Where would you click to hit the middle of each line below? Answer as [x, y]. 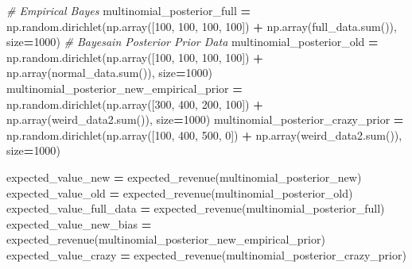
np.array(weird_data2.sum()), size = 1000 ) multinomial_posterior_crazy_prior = [205, 119]
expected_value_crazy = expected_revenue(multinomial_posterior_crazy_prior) [206, 254]
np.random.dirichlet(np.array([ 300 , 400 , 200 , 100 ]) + [135, 104]
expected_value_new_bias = [79, 223]
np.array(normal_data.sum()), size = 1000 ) [110, 73]
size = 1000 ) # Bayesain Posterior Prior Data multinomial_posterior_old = [192, 42]
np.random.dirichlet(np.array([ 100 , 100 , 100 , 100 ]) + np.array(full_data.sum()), [202, 26]
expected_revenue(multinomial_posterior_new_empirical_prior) [166, 239]
